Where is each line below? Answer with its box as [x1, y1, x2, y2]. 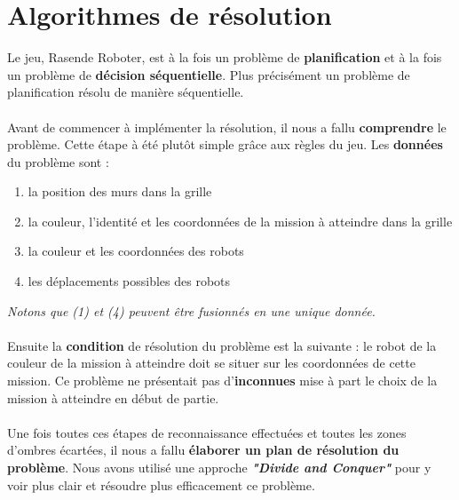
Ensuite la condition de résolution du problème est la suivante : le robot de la [7, 336, 437, 354]
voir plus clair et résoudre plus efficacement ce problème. [7, 475, 315, 494]
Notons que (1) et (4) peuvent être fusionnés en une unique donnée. [7, 301, 376, 320]
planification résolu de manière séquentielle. [7, 83, 244, 101]
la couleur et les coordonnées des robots [28, 242, 244, 260]
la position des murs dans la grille [28, 182, 212, 201]
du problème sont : [7, 152, 109, 171]
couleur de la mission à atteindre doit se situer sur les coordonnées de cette [7, 353, 415, 372]
